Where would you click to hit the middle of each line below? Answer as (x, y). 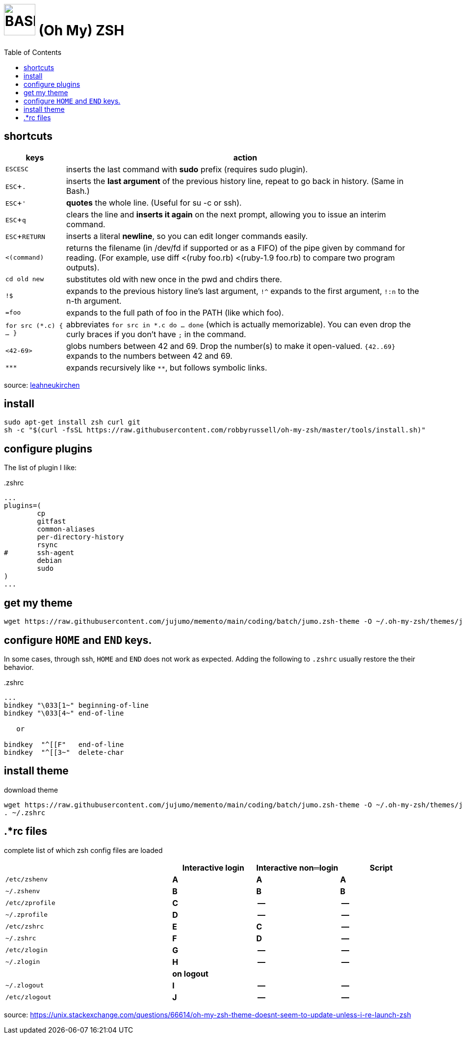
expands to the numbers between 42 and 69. (149, 356)
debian (50, 561)
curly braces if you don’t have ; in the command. (156, 334)
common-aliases (66, 529)
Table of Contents (33, 52)
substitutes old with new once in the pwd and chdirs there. (174, 279)
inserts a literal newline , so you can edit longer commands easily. (187, 236)
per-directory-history (80, 537)
